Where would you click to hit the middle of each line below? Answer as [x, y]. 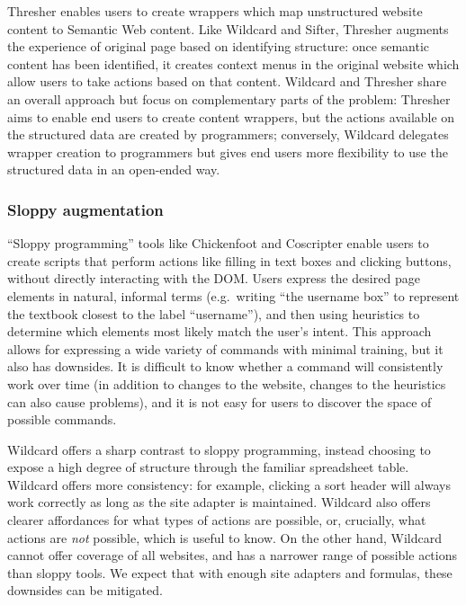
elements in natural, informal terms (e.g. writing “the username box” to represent [233, 295]
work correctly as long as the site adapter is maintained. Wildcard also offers [219, 502]
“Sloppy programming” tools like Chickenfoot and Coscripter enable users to [218, 243]
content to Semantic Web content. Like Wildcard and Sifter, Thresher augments [228, 28]
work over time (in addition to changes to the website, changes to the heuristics [227, 383]
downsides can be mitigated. [85, 590]
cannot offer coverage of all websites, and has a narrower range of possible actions [232, 555]
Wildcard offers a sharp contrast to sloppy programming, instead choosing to [219, 449]
